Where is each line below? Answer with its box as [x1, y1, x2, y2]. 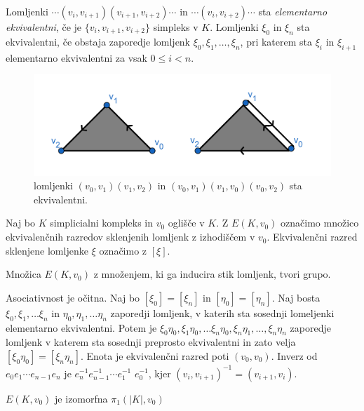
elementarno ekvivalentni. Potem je [6, 320, 157, 335]
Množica [6, 267, 41, 281]
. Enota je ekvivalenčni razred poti [80, 349, 229, 363]
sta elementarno [258, 4, 328, 18]
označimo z [99, 243, 147, 257]
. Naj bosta [271, 290, 321, 304]
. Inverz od [271, 349, 318, 363]
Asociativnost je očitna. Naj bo [6, 290, 140, 304]
